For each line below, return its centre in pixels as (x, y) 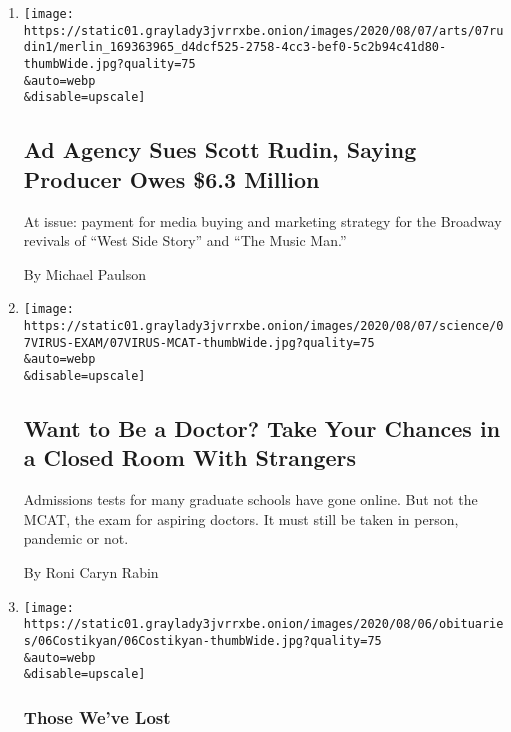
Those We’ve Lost (97, 716)
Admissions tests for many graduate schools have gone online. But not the (250, 499)
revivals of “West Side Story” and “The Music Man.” (185, 240)
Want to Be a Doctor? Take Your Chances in (262, 427)
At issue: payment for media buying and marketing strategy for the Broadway (262, 220)
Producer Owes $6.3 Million (171, 178)
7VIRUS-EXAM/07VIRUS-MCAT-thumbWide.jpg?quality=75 (199, 342)
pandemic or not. (76, 538)
